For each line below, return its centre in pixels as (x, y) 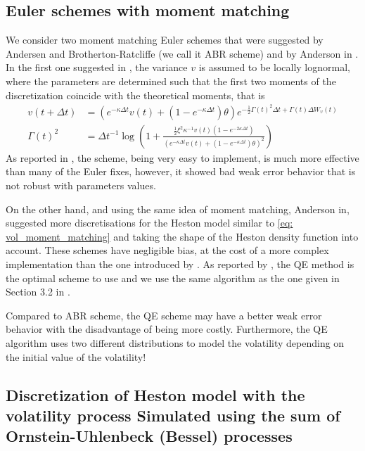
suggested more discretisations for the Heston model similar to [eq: (149, 223)
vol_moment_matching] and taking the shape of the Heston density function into (182, 236)
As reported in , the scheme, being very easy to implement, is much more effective (182, 157)
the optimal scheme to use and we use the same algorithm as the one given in (173, 278)
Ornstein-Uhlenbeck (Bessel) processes (149, 436)
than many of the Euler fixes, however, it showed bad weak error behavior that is (181, 171)
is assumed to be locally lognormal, (274, 67)
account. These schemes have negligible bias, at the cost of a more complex (167, 250)
